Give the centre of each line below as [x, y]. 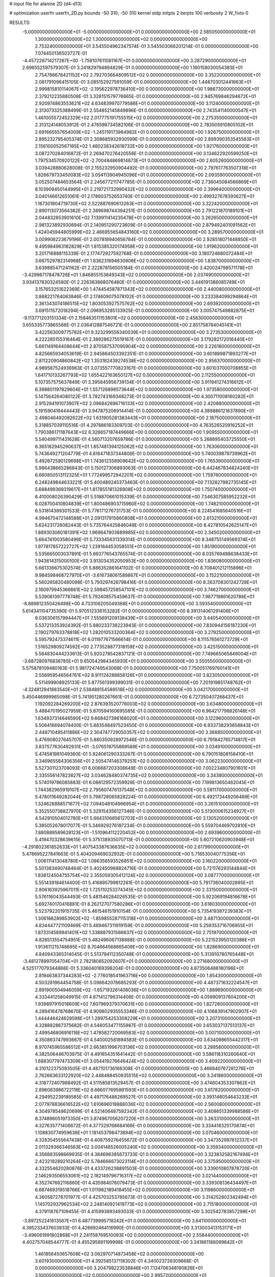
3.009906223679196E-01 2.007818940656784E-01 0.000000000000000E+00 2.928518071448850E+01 [146, 239]
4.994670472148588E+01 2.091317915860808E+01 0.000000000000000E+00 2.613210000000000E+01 [146, 518]
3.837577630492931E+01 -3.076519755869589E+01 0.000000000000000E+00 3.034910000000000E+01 [148, 747]
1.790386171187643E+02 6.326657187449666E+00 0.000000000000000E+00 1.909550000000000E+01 [146, 432]
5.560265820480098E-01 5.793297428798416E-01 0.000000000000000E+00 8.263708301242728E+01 [146, 582]
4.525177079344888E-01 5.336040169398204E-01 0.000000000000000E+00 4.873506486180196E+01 [133, 968]
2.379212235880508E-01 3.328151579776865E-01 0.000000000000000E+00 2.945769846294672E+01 [145, 96]
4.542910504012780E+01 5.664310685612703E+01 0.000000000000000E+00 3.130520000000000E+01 [146, 818]
